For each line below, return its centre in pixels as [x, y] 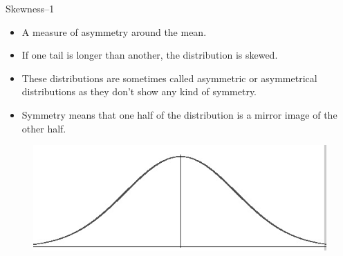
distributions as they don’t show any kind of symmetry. [139, 91]
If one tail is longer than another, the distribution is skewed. [150, 55]
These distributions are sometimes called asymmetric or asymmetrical [169, 78]
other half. [44, 128]
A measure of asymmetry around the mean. [114, 31]
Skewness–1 [30, 8]
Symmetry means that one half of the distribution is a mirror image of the [179, 114]
